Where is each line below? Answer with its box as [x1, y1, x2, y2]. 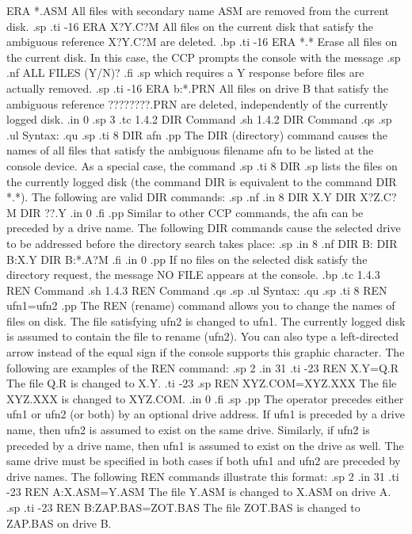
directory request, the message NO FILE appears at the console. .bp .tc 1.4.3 [6, 266, 380, 283]
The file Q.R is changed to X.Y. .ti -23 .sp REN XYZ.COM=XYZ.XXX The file [6, 375, 397, 391]
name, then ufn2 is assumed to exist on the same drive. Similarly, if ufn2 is [6, 421, 370, 438]
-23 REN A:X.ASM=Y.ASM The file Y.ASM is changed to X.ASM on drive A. [6, 483, 391, 500]
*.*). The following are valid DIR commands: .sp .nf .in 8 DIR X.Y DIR [6, 189, 357, 205]
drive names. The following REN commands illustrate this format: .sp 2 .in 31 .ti [6, 467, 399, 484]
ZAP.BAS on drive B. [6, 514, 112, 531]
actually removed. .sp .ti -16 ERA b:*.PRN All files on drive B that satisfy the [6, 79, 389, 96]
